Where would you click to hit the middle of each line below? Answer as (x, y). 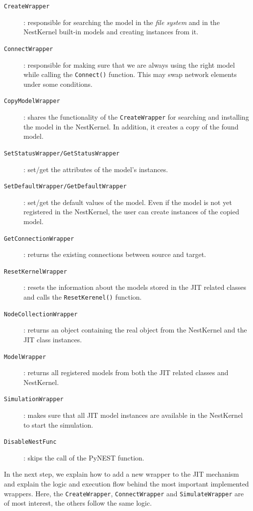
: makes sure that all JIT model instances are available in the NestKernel (133, 415)
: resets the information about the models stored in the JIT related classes (135, 287)
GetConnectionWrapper (39, 239)
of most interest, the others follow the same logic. (78, 503)
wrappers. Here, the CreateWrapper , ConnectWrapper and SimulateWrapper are (124, 493)
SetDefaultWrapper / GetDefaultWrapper (65, 187)
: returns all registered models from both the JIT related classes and (126, 372)
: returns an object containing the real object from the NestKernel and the (135, 330)
